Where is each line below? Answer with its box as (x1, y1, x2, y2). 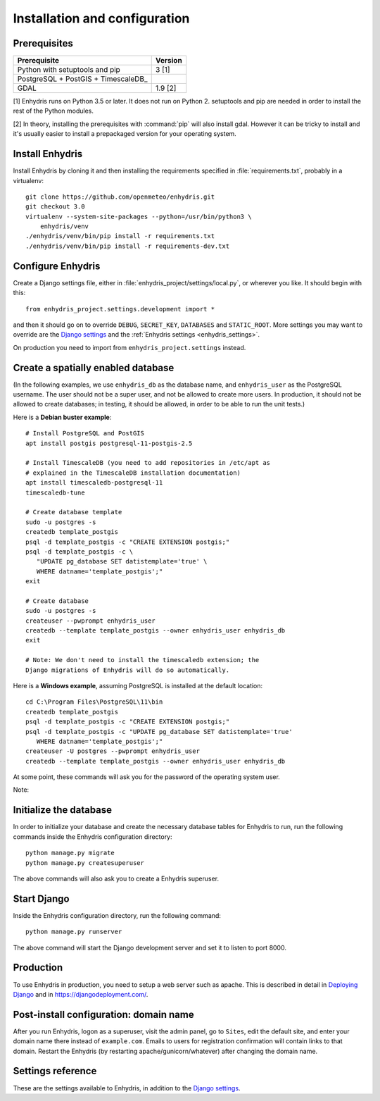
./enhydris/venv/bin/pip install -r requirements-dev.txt (25, 242, 230, 250)
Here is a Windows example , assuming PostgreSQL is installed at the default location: (13, 681, 263, 690)
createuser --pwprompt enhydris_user (25, 616, 156, 625)
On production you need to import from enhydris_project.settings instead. (13, 343, 246, 352)
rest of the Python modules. (13, 106, 94, 116)
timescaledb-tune (25, 488, 85, 497)
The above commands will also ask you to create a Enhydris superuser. (13, 874, 220, 883)
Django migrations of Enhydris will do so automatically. (25, 666, 230, 674)
